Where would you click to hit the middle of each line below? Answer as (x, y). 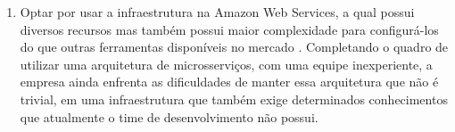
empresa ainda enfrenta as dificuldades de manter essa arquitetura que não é (229, 82)
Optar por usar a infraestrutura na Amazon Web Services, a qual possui (217, 12)
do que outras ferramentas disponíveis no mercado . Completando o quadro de (234, 47)
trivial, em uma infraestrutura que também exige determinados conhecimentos (234, 99)
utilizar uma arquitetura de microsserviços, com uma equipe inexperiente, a (226, 64)
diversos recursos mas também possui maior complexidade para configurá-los (229, 29)
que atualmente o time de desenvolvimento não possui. (169, 116)
